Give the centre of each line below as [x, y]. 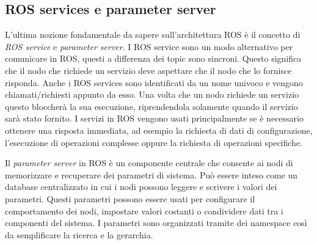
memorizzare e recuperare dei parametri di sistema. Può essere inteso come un [151, 174]
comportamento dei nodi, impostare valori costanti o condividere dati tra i [144, 210]
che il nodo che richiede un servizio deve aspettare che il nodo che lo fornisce [148, 70]
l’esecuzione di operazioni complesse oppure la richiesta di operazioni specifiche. [154, 142]
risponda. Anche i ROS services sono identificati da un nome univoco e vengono [154, 82]
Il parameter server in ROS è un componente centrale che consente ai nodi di [149, 163]
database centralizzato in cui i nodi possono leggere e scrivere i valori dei [141, 187]
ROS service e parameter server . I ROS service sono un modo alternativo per [149, 46]
